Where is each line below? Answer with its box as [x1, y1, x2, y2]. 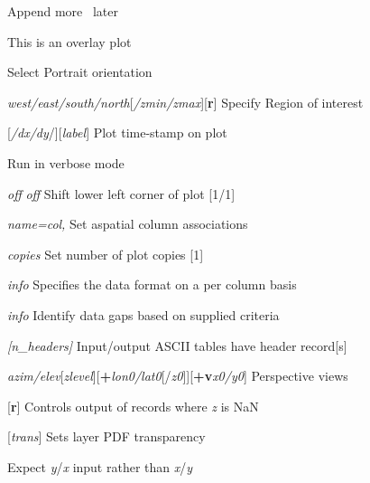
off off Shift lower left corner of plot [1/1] [7, 184, 236, 203]
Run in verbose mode [7, 153, 125, 172]
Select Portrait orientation [7, 62, 153, 81]
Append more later [7, 2, 118, 20]
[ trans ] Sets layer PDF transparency [7, 427, 206, 446]
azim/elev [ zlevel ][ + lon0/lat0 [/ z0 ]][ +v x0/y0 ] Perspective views [7, 366, 348, 385]
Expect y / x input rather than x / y [7, 457, 193, 476]
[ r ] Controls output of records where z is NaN [7, 396, 259, 415]
